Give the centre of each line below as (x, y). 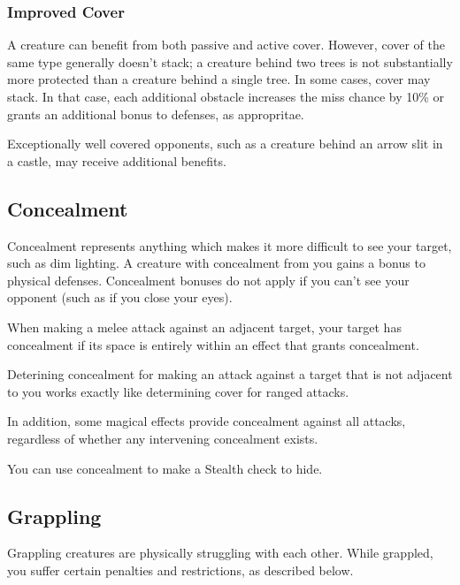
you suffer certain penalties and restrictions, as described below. (180, 570)
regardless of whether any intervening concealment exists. (163, 438)
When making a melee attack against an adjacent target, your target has (204, 327)
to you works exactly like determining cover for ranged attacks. (178, 391)
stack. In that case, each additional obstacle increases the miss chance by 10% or (226, 96)
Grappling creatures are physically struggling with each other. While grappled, (220, 553)
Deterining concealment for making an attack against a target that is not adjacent (230, 374)
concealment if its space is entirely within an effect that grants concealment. (213, 344)
